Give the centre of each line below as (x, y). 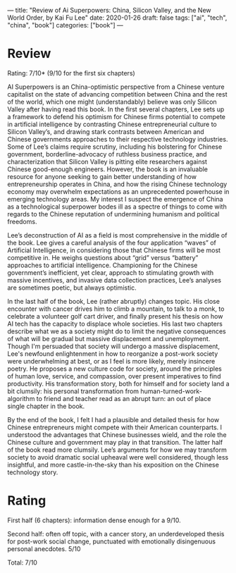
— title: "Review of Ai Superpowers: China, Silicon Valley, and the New (109, 10)
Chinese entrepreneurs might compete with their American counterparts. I (115, 427)
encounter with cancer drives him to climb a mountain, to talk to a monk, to (116, 309)
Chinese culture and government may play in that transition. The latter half (115, 442)
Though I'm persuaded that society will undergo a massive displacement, (114, 346)
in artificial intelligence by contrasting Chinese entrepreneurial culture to (112, 124)
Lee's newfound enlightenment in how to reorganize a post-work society (113, 353)
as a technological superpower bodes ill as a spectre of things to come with (117, 207)
